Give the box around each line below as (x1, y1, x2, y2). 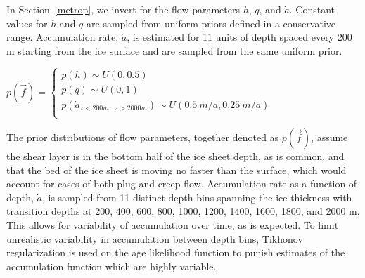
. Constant (289, 2, 335, 16)
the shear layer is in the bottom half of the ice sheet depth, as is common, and (6, 149, 345, 163)
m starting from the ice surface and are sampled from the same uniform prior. (6, 43, 342, 58)
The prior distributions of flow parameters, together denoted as (6, 130, 279, 144)
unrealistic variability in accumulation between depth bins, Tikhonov (6, 231, 303, 246)
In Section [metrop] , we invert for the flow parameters (6, 2, 240, 16)
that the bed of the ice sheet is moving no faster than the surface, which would (6, 162, 347, 177)
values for (6, 15, 48, 30)
